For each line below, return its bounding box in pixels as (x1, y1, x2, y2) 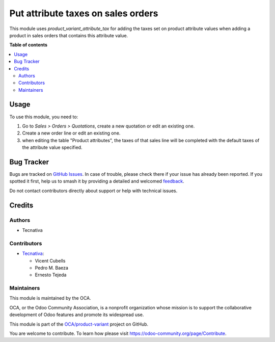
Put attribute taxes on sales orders (9, 8, 158, 19)
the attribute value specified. (22, 144, 82, 150)
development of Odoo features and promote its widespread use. (9, 311, 144, 318)
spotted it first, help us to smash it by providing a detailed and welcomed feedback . (9, 178, 184, 185)
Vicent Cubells (35, 257, 66, 264)
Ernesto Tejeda (35, 272, 67, 278)
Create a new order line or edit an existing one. (22, 130, 121, 136)
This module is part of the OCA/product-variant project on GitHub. (9, 321, 149, 327)
